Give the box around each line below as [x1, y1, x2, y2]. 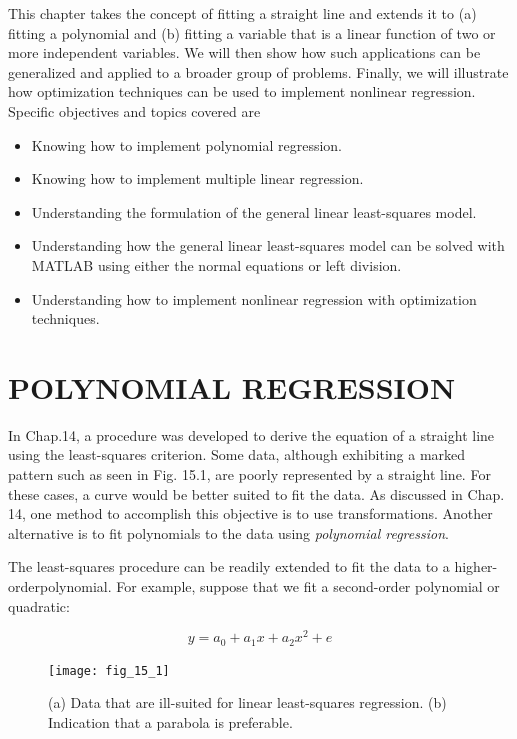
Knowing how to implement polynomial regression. [31, 134, 342, 155]
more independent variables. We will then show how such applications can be [8, 42, 481, 63]
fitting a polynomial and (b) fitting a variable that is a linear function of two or [8, 22, 496, 43]
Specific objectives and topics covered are [8, 100, 261, 121]
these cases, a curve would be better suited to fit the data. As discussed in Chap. [8, 483, 505, 504]
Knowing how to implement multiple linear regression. [31, 168, 364, 189]
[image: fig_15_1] [48, 663, 170, 678]
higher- [454, 556, 498, 577]
